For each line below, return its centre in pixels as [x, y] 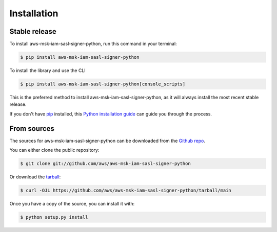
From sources [32, 129]
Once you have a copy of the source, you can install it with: [72, 204]
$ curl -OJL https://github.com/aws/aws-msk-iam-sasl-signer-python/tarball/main [126, 191]
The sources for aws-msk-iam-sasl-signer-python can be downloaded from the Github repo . [107, 141]
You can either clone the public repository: [54, 150]
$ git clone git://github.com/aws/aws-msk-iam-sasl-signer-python [105, 164]
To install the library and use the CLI [47, 71]
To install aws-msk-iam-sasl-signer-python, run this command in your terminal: [93, 44]
